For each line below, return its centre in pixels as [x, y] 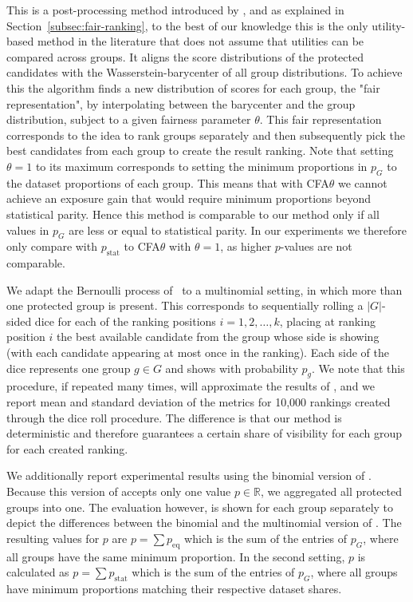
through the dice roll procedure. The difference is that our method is [174, 417]
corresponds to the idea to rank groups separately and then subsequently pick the [206, 135]
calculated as [38, 572]
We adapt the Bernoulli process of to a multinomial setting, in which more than [205, 289]
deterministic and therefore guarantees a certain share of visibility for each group [205, 433]
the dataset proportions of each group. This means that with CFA [168, 182]
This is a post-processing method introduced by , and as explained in [175, 10]
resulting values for [53, 538]
